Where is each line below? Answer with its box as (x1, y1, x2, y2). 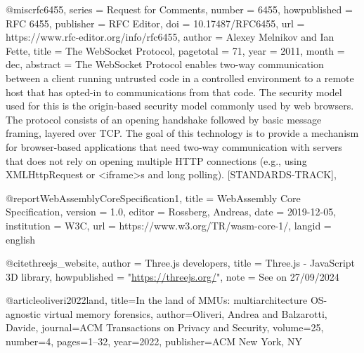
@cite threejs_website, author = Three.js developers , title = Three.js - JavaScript (6, 255, 356, 270)
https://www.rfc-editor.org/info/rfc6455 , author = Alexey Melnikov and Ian (6, 29, 334, 44)
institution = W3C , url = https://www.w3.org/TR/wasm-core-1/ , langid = (6, 218, 332, 232)
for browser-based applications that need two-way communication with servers (6, 139, 342, 154)
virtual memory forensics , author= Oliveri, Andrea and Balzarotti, (44, 306, 327, 321)
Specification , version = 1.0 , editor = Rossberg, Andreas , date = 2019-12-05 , (6, 204, 337, 219)
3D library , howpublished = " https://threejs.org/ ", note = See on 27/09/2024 (6, 269, 339, 284)
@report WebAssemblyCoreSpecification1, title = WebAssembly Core (6, 190, 301, 205)
